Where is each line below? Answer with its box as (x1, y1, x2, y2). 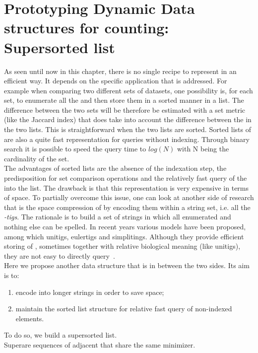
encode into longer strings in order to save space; (15, 286, 164, 297)
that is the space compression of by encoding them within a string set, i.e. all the (4, 202, 251, 212)
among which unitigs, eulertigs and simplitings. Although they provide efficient (4, 231, 244, 241)
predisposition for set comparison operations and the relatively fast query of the (4, 173, 247, 183)
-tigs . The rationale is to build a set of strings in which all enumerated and (4, 212, 231, 222)
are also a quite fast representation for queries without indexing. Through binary (4, 134, 250, 144)
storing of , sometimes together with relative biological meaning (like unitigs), (4, 241, 241, 251)
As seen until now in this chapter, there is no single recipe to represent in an (4, 66, 237, 76)
